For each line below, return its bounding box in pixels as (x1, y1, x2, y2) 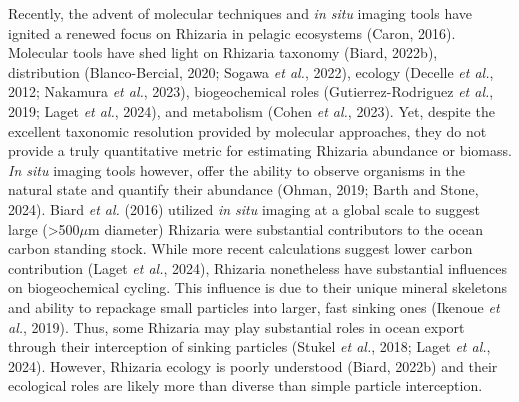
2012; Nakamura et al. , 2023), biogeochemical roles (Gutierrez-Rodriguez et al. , (8, 81, 494, 102)
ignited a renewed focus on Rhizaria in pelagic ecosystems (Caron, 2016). (8, 22, 456, 43)
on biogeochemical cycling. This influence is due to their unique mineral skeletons (8, 277, 507, 298)
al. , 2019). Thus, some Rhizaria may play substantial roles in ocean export (8, 316, 465, 337)
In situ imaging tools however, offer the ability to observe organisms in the (8, 159, 466, 180)
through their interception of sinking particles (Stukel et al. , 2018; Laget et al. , (8, 336, 491, 357)
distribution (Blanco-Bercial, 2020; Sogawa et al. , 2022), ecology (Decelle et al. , (8, 61, 494, 82)
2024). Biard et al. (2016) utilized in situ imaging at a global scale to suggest (8, 198, 480, 219)
